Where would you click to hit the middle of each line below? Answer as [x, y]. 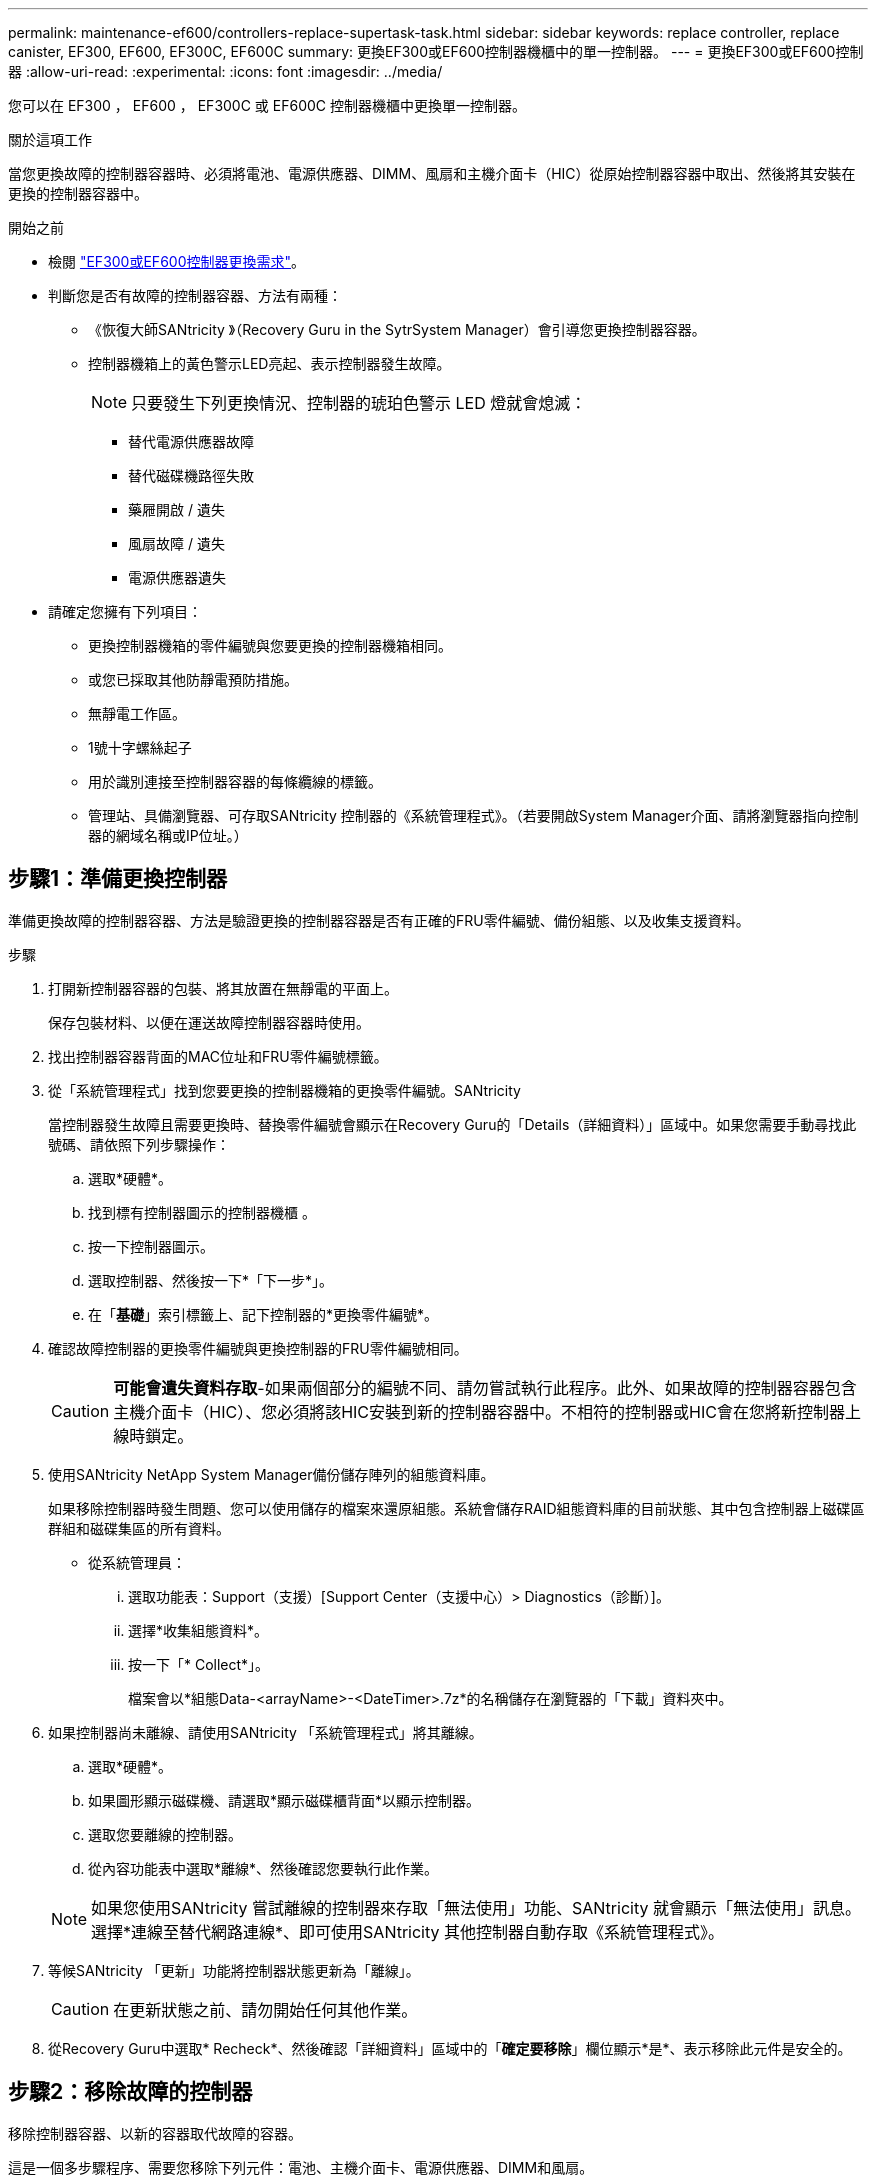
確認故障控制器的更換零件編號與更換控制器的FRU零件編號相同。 [258, 1348]
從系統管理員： [137, 1562]
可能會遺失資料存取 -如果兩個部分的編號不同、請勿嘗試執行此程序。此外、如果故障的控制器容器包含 [485, 1387]
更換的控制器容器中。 [78, 193]
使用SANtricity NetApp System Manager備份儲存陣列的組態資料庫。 [271, 1474]
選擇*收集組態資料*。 [198, 1630]
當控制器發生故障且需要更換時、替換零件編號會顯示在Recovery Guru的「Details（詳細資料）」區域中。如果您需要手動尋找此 [452, 1124]
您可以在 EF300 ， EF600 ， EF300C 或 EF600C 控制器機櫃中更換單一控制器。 [267, 105]
